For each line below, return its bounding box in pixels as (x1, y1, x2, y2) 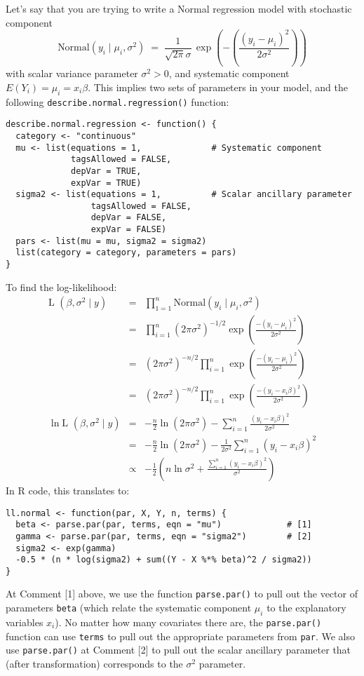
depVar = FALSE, (90, 212, 167, 223)
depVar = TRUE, (71, 165, 142, 176)
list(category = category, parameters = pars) (15, 248, 237, 258)
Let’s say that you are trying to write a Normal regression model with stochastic (6, 1, 352, 15)
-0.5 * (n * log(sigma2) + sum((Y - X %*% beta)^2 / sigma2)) (15, 555, 312, 565)
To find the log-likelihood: (6, 279, 117, 294)
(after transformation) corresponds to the (6, 656, 183, 670)
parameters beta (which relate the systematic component (6, 600, 252, 615)
